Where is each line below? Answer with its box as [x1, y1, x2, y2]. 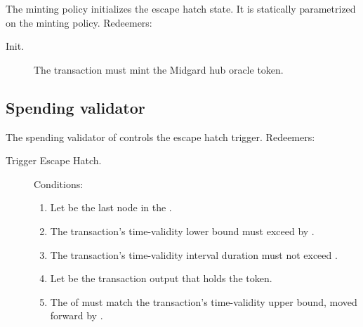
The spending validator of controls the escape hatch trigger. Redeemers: [6, 129, 315, 144]
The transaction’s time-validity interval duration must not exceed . [50, 247, 338, 262]
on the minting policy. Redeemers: [6, 15, 152, 29]
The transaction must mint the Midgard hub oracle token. [34, 62, 284, 76]
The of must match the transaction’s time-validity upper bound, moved [50, 294, 357, 309]
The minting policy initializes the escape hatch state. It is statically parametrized [6, 1, 356, 15]
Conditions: [34, 176, 84, 191]
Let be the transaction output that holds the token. [50, 271, 272, 286]
